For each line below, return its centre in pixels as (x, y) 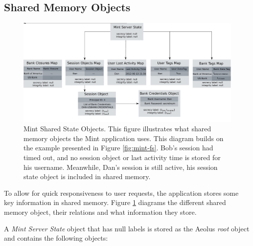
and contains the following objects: (56, 238)
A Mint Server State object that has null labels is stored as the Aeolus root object (127, 228)
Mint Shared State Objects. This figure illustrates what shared (117, 129)
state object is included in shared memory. (87, 176)
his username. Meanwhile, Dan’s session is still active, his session (121, 167)
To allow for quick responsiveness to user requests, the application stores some (121, 193)
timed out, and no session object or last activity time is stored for (122, 157)
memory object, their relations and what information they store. (100, 212)
